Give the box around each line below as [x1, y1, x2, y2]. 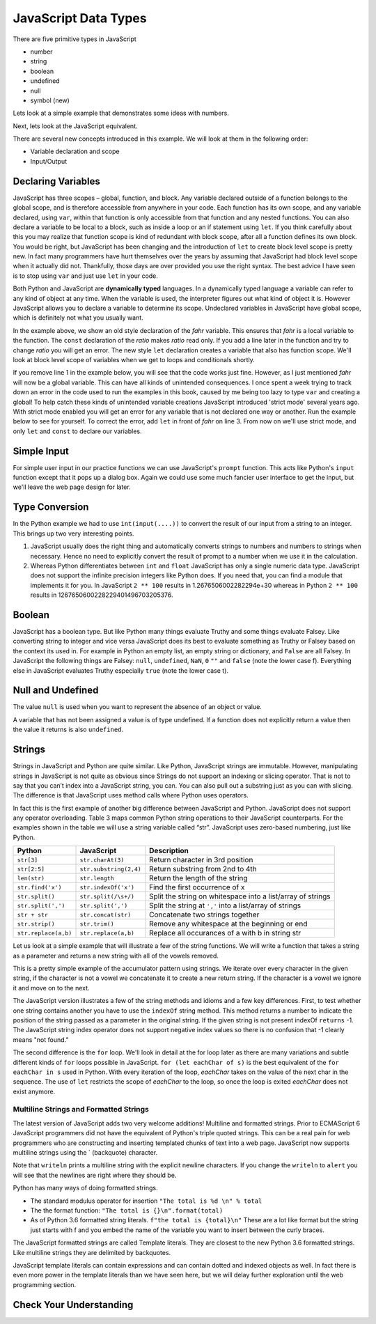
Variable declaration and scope [30, 147, 120, 156]
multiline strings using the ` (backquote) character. [13, 1148, 158, 1157]
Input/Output [30, 157, 68, 165]
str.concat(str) [79, 911, 132, 919]
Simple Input [13, 445, 69, 457]
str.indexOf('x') [79, 883, 135, 891]
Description [148, 846, 189, 856]
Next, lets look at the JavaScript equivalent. [13, 122, 139, 130]
